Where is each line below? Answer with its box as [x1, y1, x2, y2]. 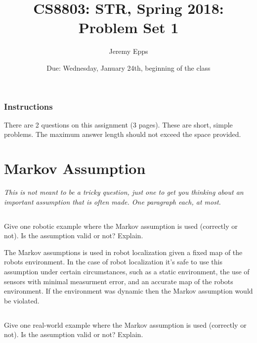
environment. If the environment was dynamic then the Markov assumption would [4, 286, 253, 296]
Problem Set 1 [78, 17, 179, 38]
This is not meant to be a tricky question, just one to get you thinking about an [4, 187, 244, 197]
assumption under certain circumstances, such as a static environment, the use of [4, 266, 250, 277]
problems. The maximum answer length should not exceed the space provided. [4, 129, 241, 139]
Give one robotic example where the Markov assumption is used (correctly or [4, 220, 238, 231]
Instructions [4, 100, 53, 112]
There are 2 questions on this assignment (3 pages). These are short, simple [4, 119, 233, 129]
